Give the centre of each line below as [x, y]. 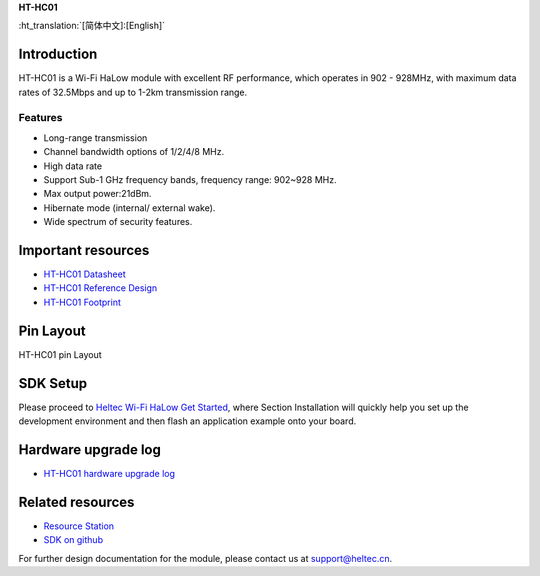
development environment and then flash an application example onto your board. [187, 421]
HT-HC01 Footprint [82, 302]
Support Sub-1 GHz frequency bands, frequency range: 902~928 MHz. [190, 179]
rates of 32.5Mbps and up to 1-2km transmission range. [133, 92]
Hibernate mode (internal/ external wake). [129, 207]
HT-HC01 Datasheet [84, 274]
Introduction [58, 54]
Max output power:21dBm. [97, 194]
